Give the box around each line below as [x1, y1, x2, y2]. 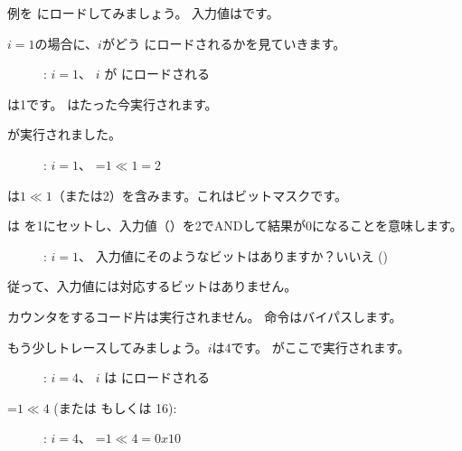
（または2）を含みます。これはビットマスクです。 [52, 185, 347, 204]
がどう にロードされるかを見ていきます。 [101, 33, 346, 52]
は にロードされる [104, 368, 210, 387]
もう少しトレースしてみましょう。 [7, 337, 208, 356]
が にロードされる [104, 64, 210, 83]
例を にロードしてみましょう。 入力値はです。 [7, 4, 279, 22]
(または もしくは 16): [53, 398, 177, 417]
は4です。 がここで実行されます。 [212, 337, 410, 356]
